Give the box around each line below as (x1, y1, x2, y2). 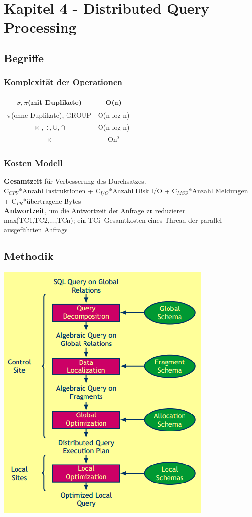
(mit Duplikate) (27, 97, 82, 107)
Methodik (4, 248, 54, 263)
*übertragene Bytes (23, 195, 81, 206)
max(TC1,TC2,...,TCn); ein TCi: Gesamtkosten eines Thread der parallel (4, 215, 222, 225)
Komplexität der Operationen (4, 76, 122, 88)
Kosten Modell (4, 156, 63, 169)
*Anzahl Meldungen (188, 185, 248, 195)
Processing (4, 17, 77, 37)
